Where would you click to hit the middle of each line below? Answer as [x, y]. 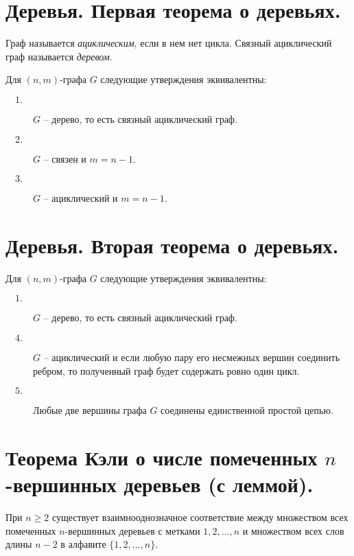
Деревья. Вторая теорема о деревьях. [172, 245]
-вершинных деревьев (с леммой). [160, 484]
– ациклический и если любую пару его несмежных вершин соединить [192, 357]
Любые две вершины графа [90, 410]
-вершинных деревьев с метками [132, 530]
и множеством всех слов [293, 530]
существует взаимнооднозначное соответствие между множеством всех [200, 517]
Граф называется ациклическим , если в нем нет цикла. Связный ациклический [169, 43]
